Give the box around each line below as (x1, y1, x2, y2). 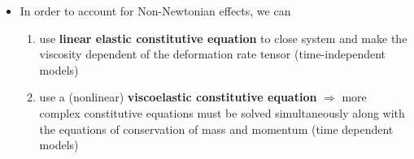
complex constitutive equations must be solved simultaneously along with (39, 104, 405, 121)
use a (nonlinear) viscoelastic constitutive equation (39, 88, 317, 105)
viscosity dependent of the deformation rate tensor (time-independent (39, 45, 386, 62)
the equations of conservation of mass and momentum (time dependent (39, 120, 394, 137)
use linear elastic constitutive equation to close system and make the (39, 29, 407, 46)
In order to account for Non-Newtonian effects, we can (20, 2, 291, 19)
